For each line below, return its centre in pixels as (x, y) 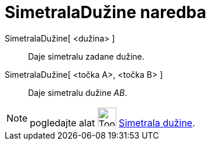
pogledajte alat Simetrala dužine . (113, 122)
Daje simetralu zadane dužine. (86, 56)
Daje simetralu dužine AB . (78, 92)
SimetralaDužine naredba (106, 12)
